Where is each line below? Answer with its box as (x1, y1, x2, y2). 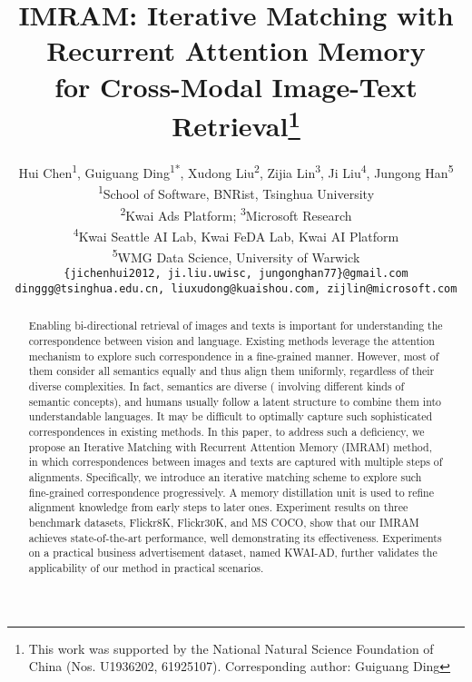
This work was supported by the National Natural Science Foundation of (28, 638, 434, 657)
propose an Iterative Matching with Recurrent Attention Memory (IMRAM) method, (28, 439, 432, 454)
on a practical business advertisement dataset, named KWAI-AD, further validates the (28, 545, 438, 560)
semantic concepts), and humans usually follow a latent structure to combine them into (28, 393, 441, 409)
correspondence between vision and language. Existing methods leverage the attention (28, 333, 435, 349)
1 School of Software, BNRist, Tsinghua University (97, 182, 375, 203)
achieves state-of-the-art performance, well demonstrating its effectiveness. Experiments (28, 529, 442, 545)
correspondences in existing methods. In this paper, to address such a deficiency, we (28, 423, 425, 439)
